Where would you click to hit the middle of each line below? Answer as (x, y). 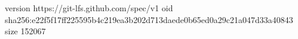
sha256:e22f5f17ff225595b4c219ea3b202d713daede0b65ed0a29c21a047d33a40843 (149, 19)
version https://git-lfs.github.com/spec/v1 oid (89, 8)
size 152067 (25, 31)
